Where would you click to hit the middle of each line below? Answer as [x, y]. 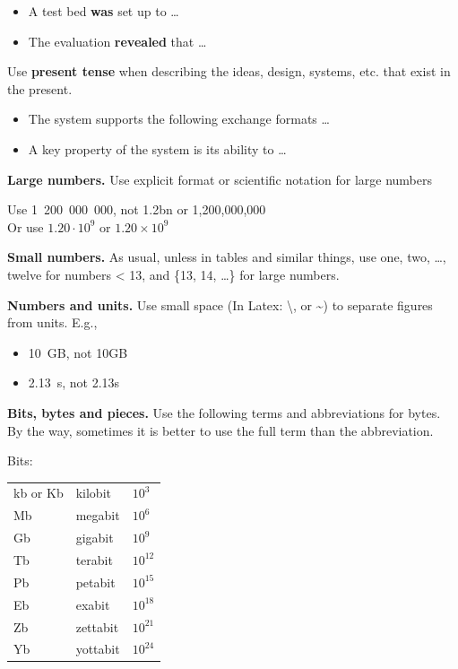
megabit [98, 515]
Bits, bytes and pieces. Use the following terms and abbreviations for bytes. [224, 412]
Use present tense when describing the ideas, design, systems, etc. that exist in [229, 71]
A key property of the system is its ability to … [157, 148]
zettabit [97, 626]
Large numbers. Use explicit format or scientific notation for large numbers [220, 179]
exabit [93, 604]
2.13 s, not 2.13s [74, 382]
